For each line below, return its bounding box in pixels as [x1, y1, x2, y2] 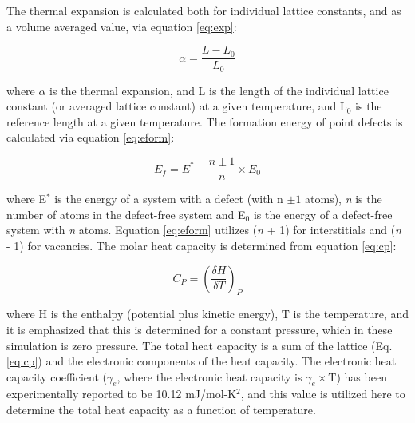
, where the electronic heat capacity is [117, 368, 302, 385]
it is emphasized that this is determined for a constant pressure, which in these [6, 321, 393, 337]
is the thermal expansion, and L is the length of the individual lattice [49, 82, 389, 98]
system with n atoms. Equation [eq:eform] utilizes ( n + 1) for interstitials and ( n [6, 221, 401, 238]
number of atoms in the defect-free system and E [6, 206, 246, 222]
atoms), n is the [305, 190, 382, 207]
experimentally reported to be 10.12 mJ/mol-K [6, 385, 237, 402]
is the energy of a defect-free [253, 206, 393, 222]
